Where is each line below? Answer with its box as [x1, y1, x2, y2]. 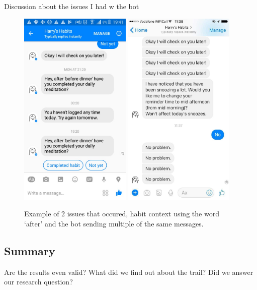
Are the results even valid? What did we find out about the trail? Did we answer [4, 266, 253, 277]
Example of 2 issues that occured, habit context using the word [24, 208, 219, 219]
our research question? [4, 276, 73, 287]
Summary [4, 243, 55, 258]
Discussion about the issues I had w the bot [4, 1, 139, 11]
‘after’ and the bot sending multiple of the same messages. [24, 218, 204, 228]
